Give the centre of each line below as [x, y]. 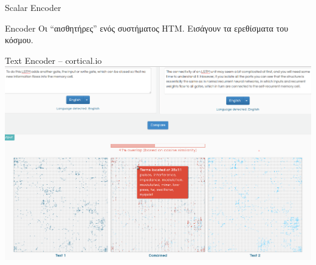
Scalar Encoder [33, 7]
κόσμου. [19, 40]
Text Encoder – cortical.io [53, 60]
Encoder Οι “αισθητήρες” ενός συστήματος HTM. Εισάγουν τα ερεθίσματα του [147, 28]
